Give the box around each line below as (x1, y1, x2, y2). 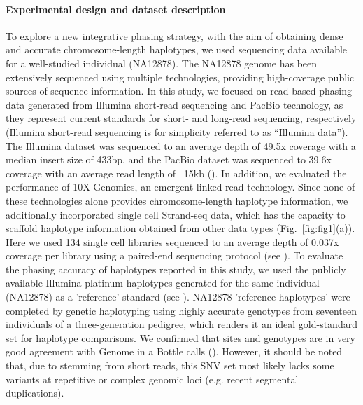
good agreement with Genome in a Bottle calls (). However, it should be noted (6, 344, 343, 359)
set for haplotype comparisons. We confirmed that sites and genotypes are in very (6, 330, 355, 345)
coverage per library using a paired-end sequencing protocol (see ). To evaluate (6, 248, 343, 263)
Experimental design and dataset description (6, 1, 226, 16)
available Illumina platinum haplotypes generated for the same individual (6, 275, 320, 290)
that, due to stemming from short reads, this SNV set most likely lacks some (6, 358, 334, 373)
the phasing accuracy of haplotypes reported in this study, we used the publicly (6, 261, 346, 276)
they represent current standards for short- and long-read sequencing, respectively (6, 111, 357, 125)
